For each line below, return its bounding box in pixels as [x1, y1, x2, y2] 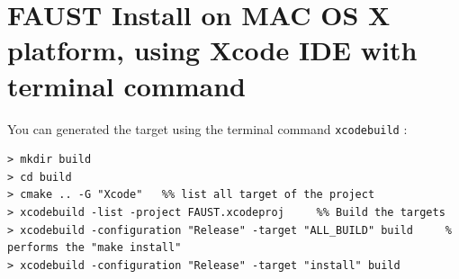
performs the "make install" [7, 241, 182, 255]
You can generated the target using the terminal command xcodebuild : [7, 119, 408, 138]
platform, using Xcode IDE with [7, 31, 418, 68]
